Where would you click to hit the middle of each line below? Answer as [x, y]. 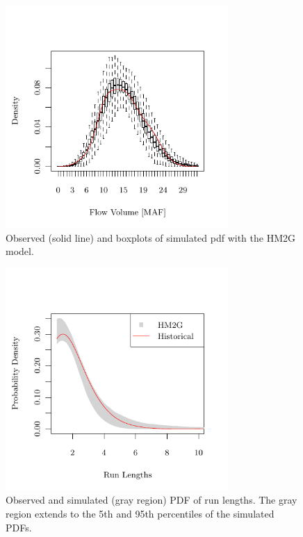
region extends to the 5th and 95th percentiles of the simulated [140, 513]
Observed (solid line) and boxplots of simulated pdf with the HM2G [150, 237]
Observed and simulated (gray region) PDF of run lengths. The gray [151, 500]
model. [20, 251]
